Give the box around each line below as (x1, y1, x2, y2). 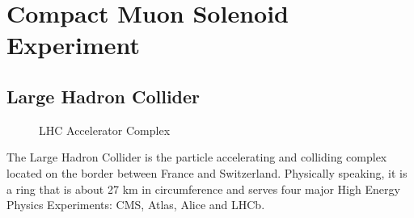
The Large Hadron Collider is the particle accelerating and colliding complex (6, 149, 387, 166)
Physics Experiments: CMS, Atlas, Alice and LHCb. (6, 196, 265, 213)
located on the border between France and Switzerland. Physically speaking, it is (6, 164, 408, 181)
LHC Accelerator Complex (39, 121, 171, 138)
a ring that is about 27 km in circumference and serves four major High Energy (6, 180, 400, 197)
